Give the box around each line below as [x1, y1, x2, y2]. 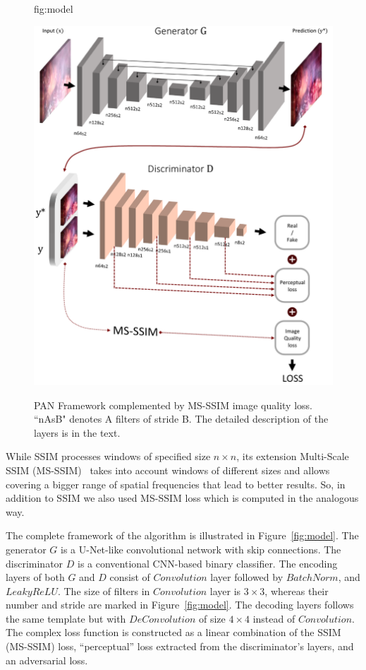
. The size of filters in [57, 583, 150, 598]
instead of [252, 611, 295, 625]
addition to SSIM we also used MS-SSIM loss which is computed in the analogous [6, 490, 359, 505]
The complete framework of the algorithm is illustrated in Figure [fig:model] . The [6, 528, 359, 543]
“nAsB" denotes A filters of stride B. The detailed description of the [34, 411, 329, 426]
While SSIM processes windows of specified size [6, 449, 211, 464]
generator [6, 541, 47, 556]
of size [198, 611, 226, 625]
